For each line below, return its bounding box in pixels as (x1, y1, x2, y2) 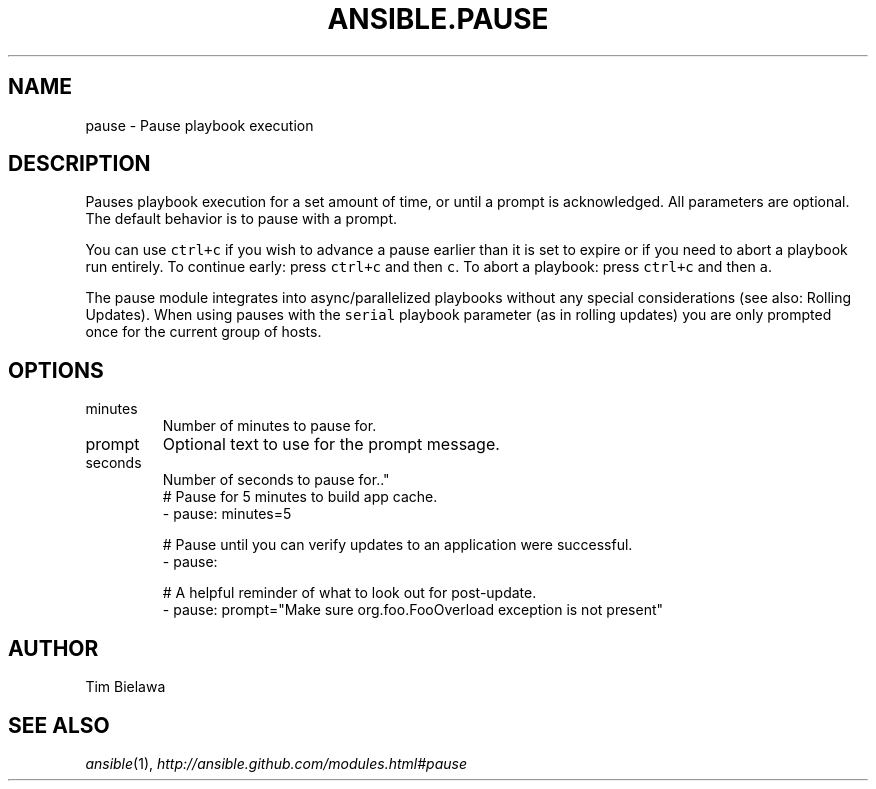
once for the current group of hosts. (85, 323, 322, 341)
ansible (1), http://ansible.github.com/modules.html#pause (85, 754, 467, 772)
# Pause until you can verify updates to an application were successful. (162, 536, 633, 554)
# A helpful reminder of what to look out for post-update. (162, 584, 537, 602)
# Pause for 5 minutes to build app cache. (162, 488, 438, 506)
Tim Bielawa (85, 678, 166, 696)
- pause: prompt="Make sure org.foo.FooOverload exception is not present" (162, 601, 664, 619)
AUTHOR (8, 635, 99, 661)
